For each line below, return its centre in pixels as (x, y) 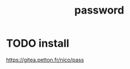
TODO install (38, 43)
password (99, 10)
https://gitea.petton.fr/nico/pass (45, 60)
